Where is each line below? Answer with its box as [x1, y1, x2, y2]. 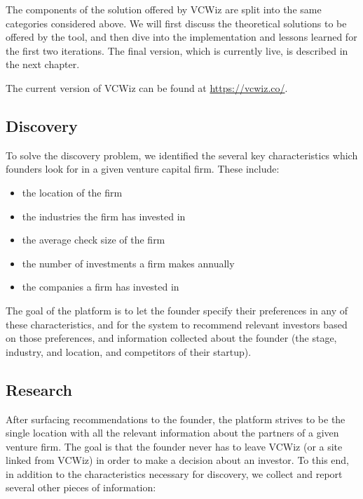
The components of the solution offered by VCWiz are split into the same [6, 2, 322, 16]
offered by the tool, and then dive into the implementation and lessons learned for [6, 29, 357, 44]
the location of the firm [22, 185, 123, 199]
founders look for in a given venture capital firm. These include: [6, 161, 280, 176]
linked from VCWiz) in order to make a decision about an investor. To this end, [6, 453, 349, 467]
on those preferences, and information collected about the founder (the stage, [6, 331, 337, 345]
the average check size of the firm [22, 232, 165, 247]
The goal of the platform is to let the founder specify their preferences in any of [6, 302, 348, 317]
